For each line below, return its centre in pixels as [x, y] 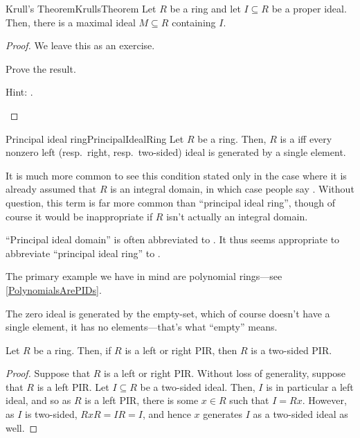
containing [194, 22]
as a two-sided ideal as [300, 414]
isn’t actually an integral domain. [237, 216]
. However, [324, 400]
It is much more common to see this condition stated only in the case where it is [176, 175]
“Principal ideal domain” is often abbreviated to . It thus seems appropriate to [173, 239]
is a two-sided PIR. [291, 350]
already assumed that [51, 189]
